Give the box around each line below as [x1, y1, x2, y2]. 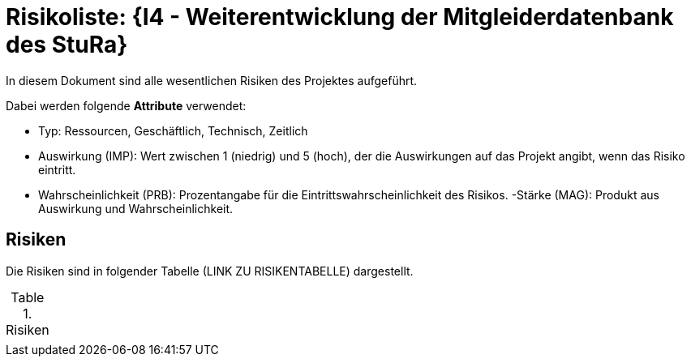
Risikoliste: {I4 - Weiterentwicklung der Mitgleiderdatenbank [6, 3, 674, 31]
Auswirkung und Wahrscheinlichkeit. [38, 201, 234, 216]
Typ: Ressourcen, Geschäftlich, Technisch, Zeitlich [38, 123, 308, 138]
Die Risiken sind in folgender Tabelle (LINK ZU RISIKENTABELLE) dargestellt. [6, 263, 414, 278]
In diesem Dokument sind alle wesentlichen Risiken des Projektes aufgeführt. [6, 73, 418, 88]
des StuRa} [6, 31, 128, 58]
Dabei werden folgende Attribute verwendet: [6, 98, 247, 113]
